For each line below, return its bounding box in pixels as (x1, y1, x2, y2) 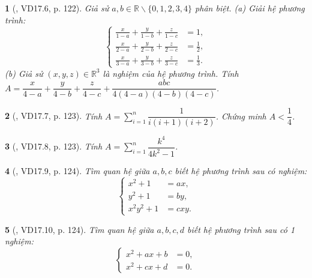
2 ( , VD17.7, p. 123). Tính (5, 109, 103, 122)
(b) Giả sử (5, 67, 43, 79)
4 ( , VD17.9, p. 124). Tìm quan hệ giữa (5, 165, 150, 177)
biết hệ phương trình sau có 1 (187, 223, 295, 235)
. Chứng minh (215, 109, 266, 122)
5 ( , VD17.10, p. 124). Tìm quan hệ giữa (5, 223, 154, 235)
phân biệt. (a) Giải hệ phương (195, 2, 305, 14)
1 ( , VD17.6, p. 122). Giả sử (5, 2, 109, 14)
